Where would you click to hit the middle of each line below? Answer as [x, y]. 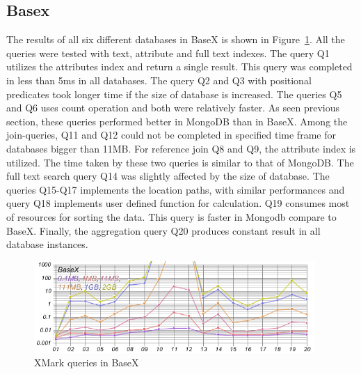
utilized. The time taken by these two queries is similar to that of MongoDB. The [180, 162]
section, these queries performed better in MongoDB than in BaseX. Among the [177, 121]
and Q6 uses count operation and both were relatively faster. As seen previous [173, 108]
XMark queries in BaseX [87, 363]
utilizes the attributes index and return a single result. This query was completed [179, 67]
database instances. [47, 244]
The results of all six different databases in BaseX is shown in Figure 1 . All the [176, 39]
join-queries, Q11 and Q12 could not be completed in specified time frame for [171, 135]
